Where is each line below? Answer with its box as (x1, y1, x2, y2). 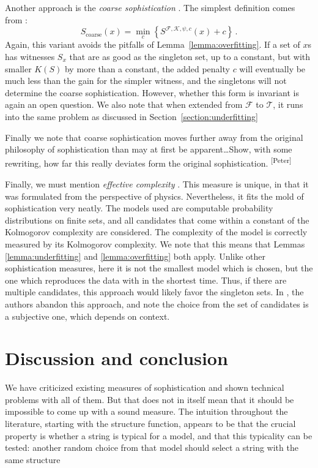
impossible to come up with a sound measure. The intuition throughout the (5, 405, 288, 418)
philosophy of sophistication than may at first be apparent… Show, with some (5, 143, 292, 156)
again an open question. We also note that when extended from (5, 98, 243, 111)
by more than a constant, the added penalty (64, 62, 230, 75)
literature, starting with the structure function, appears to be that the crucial (5, 417, 296, 430)
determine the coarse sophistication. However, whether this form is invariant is (5, 86, 299, 99)
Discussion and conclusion (5, 345, 228, 371)
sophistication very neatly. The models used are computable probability (5, 202, 273, 214)
